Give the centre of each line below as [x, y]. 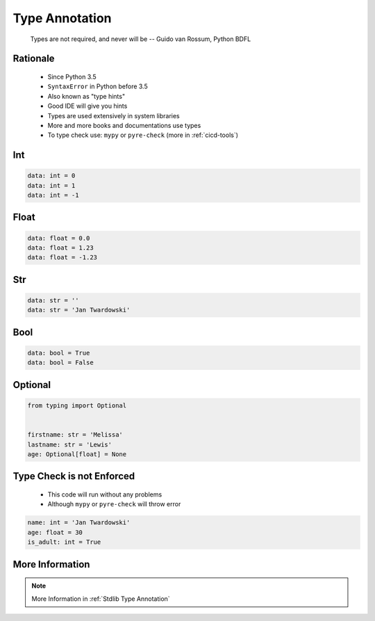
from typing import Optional [77, 406]
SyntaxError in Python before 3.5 [98, 86]
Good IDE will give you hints [87, 106]
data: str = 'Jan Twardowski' [79, 310]
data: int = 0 [51, 176]
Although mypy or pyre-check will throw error [114, 504]
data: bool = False [60, 363]
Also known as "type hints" [86, 96]
